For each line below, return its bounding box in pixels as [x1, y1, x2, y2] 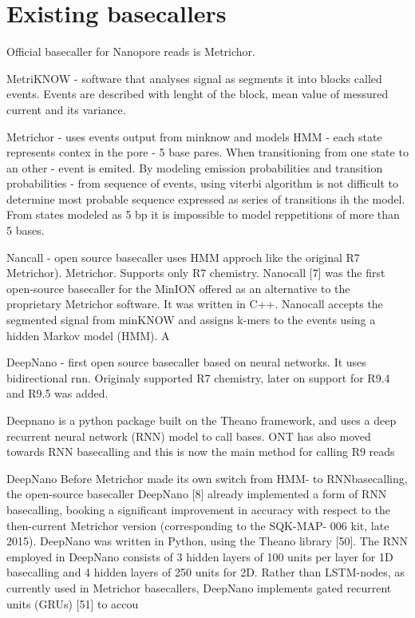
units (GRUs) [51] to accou [6, 595, 139, 612]
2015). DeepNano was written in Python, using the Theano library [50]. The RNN [6, 533, 408, 549]
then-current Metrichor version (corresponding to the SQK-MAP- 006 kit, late [6, 517, 389, 533]
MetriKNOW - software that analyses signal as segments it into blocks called [6, 69, 382, 86]
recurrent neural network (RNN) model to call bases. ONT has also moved [6, 427, 371, 444]
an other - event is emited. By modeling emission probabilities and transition [6, 159, 383, 176]
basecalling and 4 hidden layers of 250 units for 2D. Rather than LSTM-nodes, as [6, 564, 405, 580]
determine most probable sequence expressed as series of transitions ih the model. [6, 190, 405, 207]
